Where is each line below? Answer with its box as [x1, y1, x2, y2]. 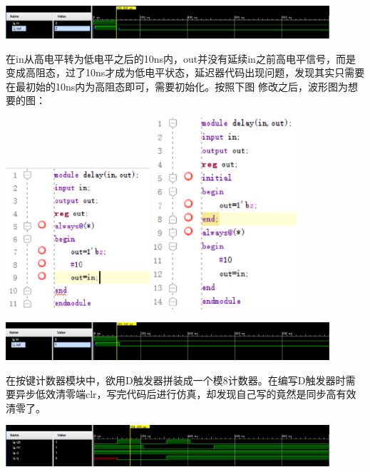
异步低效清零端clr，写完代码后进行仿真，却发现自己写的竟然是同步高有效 [15, 386, 356, 401]
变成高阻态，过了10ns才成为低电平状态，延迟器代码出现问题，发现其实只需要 [6, 65, 365, 80]
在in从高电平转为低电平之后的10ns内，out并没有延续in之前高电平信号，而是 [6, 51, 356, 66]
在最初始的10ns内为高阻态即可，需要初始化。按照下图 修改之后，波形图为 [6, 78, 348, 93]
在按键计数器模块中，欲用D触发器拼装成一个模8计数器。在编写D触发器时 [6, 372, 346, 387]
